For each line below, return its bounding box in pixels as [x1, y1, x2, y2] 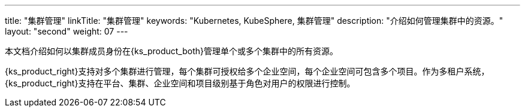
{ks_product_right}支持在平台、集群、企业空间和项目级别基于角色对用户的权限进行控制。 [5, 78, 355, 88]
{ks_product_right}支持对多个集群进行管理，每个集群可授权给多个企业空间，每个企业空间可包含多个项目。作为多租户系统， [5, 66, 490, 76]
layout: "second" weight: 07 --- [5, 26, 128, 36]
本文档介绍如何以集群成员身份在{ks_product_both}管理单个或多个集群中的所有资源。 [5, 46, 338, 56]
